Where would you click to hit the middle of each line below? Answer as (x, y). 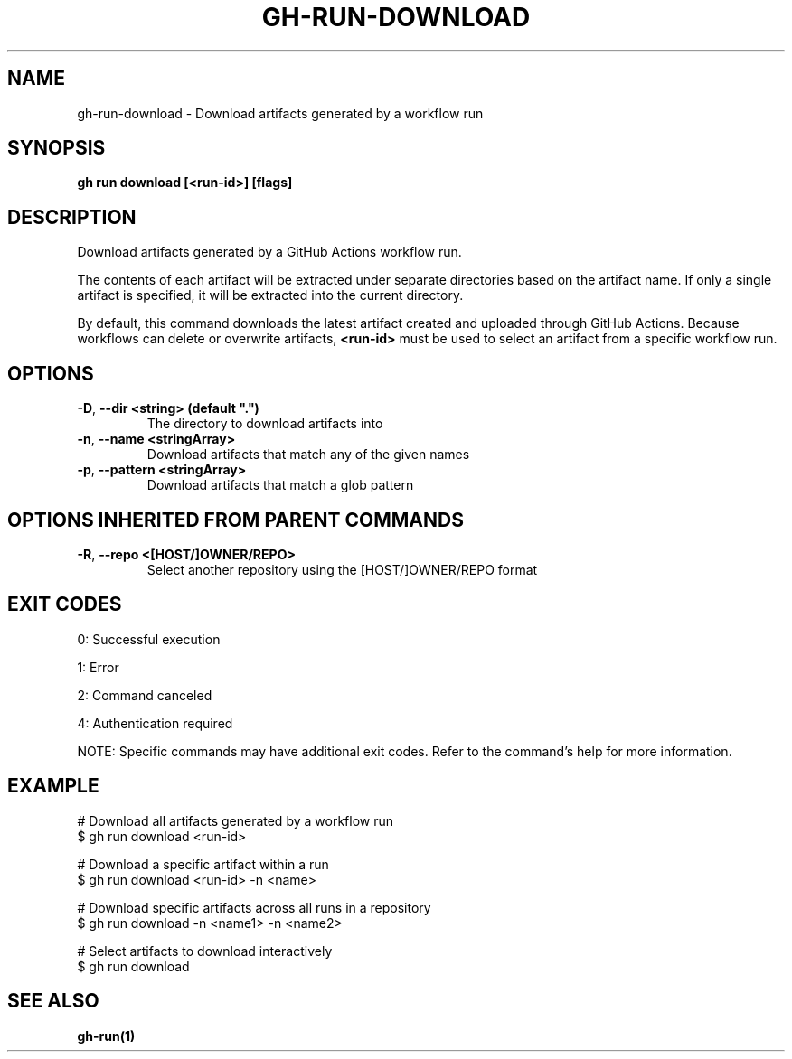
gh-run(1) (106, 1036)
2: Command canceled (145, 695)
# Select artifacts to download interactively (205, 951)
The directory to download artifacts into (265, 424)
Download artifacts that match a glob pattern (280, 485)
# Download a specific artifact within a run (203, 864)
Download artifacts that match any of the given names (308, 455)
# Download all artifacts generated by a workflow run (235, 820)
